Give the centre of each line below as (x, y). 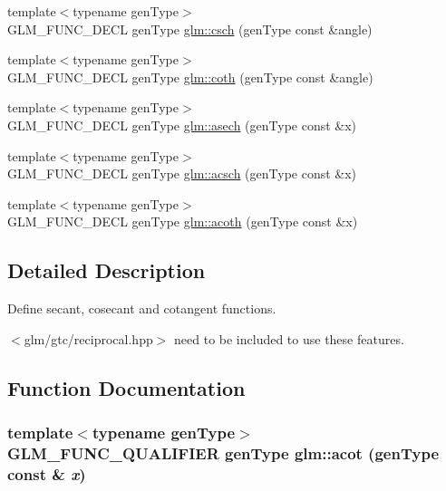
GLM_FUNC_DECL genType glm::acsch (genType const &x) (182, 173)
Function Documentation (126, 387)
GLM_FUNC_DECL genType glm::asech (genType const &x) (182, 125)
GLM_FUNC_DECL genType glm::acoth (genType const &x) (183, 221)
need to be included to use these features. (289, 338)
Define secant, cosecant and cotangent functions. (142, 308)
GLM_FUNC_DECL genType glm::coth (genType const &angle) (190, 77)
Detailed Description (107, 270)
